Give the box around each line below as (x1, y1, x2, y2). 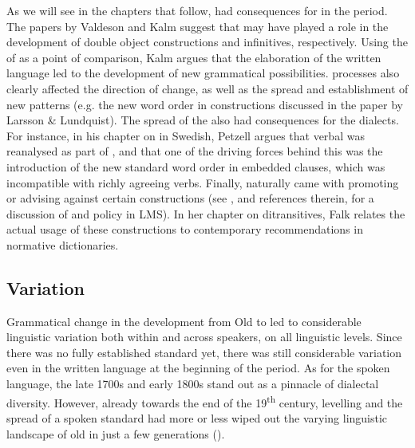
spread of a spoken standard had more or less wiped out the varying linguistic (6, 409, 388, 426)
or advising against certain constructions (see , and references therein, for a (6, 190, 374, 206)
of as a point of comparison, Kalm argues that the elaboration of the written (6, 49, 381, 65)
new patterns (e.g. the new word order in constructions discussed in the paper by (6, 96, 403, 112)
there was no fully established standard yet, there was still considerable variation (6, 344, 402, 360)
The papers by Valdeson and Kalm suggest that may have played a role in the (6, 18, 389, 34)
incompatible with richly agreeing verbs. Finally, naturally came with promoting (6, 174, 399, 191)
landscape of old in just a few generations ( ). (6, 425, 225, 442)
